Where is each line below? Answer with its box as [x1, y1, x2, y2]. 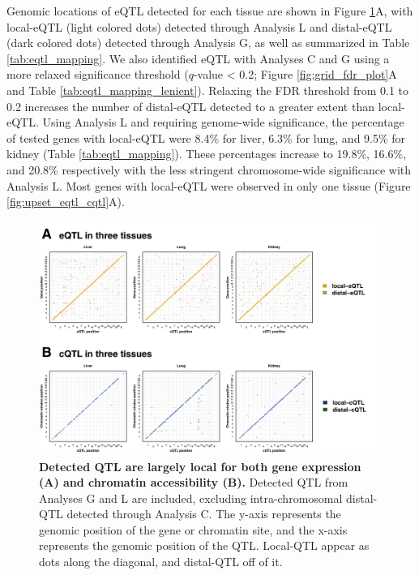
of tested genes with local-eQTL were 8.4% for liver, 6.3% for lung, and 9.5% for [6, 129, 406, 146]
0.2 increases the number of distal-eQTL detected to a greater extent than [6, 97, 374, 114]
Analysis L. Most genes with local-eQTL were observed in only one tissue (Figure [6, 177, 411, 194]
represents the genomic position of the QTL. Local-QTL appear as [39, 537, 370, 554]
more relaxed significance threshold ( [6, 66, 189, 83]
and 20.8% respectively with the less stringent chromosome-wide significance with [6, 161, 412, 178]
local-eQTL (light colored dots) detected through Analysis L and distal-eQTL [6, 18, 392, 35]
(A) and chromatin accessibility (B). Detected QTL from [39, 474, 348, 491]
